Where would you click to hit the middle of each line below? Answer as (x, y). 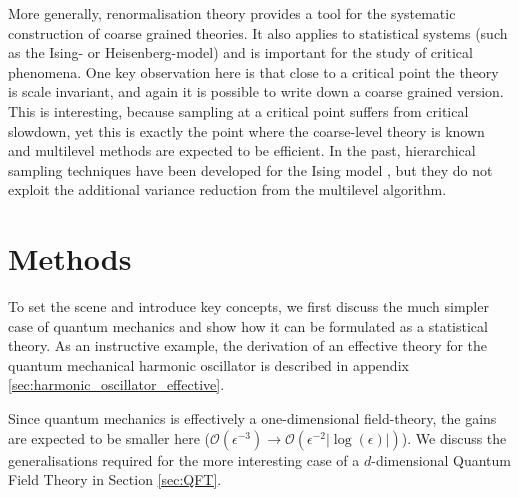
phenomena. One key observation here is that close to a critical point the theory (253, 71)
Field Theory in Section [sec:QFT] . (115, 479)
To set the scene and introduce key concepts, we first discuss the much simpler (248, 306)
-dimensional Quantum (441, 459)
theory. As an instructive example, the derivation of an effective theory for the (248, 345)
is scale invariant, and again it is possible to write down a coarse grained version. (256, 91)
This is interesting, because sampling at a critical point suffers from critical (238, 110)
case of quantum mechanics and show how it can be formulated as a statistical (248, 325)
